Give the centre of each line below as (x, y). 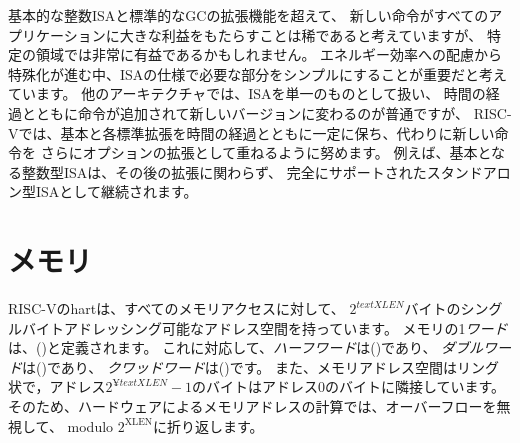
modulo (90, 425)
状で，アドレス (57, 386)
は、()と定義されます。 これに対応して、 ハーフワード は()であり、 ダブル (246, 347)
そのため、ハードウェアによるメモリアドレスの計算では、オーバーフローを (252, 406)
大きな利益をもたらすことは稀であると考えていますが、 (301, 34)
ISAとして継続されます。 (116, 191)
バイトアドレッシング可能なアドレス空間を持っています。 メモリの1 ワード (264, 327)
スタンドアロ (468, 171)
